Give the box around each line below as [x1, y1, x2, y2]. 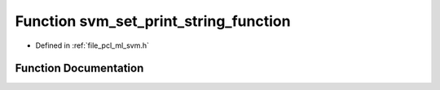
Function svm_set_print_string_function [15, 12, 291, 30]
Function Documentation [15, 62, 144, 75]
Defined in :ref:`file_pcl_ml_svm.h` [35, 41, 150, 50]
